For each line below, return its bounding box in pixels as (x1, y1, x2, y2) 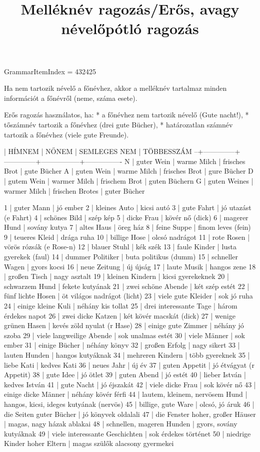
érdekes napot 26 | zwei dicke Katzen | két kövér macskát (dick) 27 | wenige (4, 310, 235, 321)
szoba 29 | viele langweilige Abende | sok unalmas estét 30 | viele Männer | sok (4, 330, 245, 340)
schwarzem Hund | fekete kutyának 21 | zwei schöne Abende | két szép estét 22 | (4, 280, 249, 291)
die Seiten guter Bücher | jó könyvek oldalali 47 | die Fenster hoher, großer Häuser (4, 408, 256, 419)
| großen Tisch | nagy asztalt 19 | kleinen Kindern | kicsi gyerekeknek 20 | (4, 271, 229, 281)
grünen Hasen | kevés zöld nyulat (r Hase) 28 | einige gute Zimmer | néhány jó (4, 320, 244, 331)
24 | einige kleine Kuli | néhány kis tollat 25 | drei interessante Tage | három (4, 300, 237, 311)
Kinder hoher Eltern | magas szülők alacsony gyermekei (4, 438, 174, 448)
